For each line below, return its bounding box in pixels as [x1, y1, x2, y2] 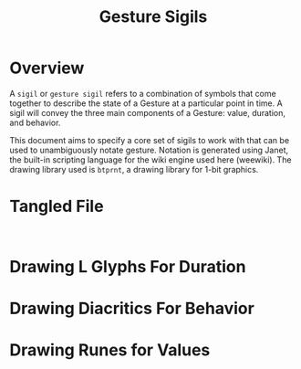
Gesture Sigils [99, 6, 208, 27]
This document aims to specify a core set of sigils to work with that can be [9, 134, 290, 145]
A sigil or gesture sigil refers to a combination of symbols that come [9, 88, 276, 99]
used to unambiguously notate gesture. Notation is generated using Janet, [9, 144, 289, 155]
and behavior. [9, 117, 61, 128]
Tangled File [9, 196, 104, 216]
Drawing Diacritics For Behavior [9, 299, 255, 319]
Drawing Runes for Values [9, 340, 211, 361]
